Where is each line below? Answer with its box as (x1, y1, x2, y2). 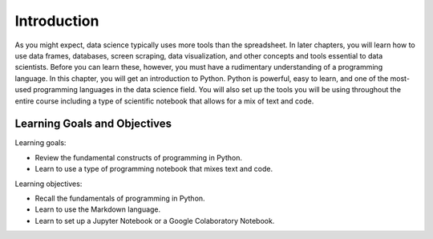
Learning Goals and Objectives (14, 117, 172, 131)
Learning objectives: (14, 179, 83, 188)
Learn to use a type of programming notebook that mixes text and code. (34, 164, 273, 174)
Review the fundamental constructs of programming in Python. (34, 152, 242, 162)
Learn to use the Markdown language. (34, 205, 161, 214)
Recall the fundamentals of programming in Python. (34, 193, 205, 203)
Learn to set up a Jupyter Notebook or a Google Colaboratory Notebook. (34, 216, 275, 225)
